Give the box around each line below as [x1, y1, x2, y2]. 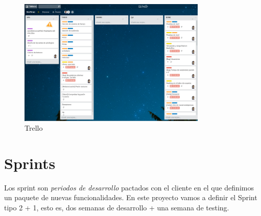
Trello [25, 123, 43, 133]
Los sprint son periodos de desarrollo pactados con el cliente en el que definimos [4, 182, 254, 193]
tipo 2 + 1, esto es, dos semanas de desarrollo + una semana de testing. [4, 202, 229, 213]
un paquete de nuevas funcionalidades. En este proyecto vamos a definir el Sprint [4, 192, 257, 203]
